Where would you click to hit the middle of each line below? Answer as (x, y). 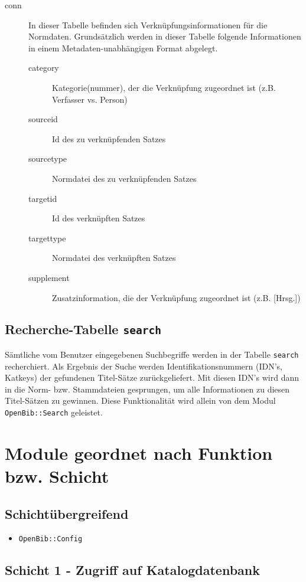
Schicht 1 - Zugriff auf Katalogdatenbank (132, 570)
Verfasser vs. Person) (90, 99)
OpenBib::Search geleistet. (54, 412)
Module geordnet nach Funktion (139, 452)
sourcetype (48, 158)
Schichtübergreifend (67, 513)
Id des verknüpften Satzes (99, 218)
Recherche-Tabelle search (83, 329)
